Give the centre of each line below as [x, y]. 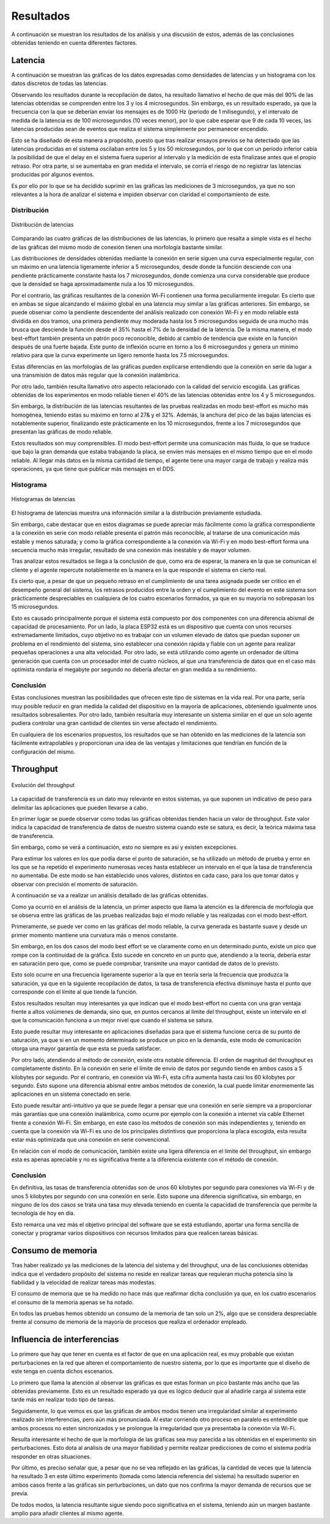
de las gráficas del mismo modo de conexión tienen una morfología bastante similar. [117, 247]
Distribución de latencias [42, 224]
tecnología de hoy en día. [43, 1213]
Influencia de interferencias [65, 1339]
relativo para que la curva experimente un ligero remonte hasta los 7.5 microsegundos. [120, 355]
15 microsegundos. [35, 607]
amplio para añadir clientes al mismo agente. [68, 1514]
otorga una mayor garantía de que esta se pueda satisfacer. [86, 1049]
